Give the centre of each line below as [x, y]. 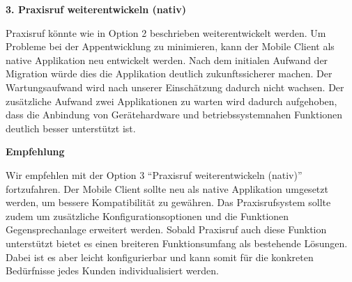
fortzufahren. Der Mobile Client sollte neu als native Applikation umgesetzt [167, 188]
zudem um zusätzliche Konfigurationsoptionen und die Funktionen [147, 216]
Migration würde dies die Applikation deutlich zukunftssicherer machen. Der [169, 73]
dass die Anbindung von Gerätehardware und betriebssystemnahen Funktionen [174, 115]
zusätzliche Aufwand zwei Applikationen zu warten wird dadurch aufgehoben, [171, 101]
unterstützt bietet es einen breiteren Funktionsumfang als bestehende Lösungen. [177, 243]
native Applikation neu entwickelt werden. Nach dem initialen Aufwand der [167, 60]
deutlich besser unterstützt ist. [71, 128]
